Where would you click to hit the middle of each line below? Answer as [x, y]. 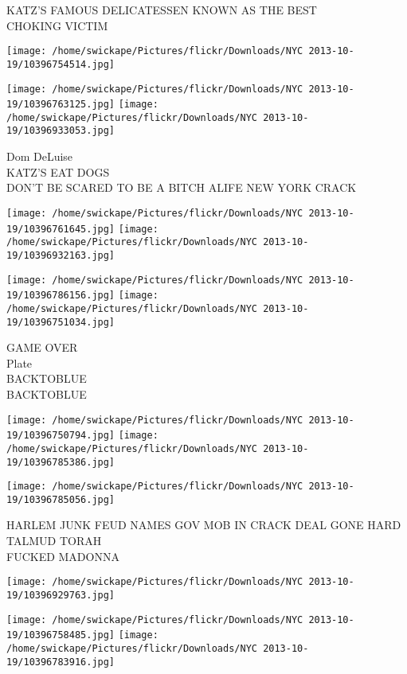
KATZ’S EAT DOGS [58, 171]
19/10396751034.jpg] [61, 322]
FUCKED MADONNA [63, 556]
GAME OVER [42, 347]
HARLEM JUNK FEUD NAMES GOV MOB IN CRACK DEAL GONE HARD [204, 525]
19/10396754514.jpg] [61, 64]
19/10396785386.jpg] [61, 462]
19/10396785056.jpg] [61, 499]
